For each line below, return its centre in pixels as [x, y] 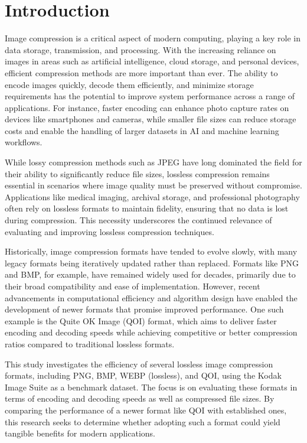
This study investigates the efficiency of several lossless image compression [139, 364]
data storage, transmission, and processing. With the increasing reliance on [141, 49]
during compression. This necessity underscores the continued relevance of [138, 220]
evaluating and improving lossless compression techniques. [110, 231]
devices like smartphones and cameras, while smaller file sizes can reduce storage [151, 119]
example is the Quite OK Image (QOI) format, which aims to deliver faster [141, 320]
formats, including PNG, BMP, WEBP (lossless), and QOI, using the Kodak [143, 375]
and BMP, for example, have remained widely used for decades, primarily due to [150, 274]
